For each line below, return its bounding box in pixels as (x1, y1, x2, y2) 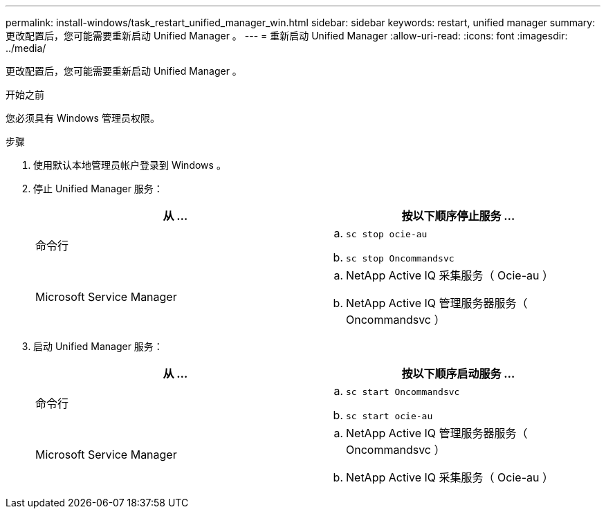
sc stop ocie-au (346, 229, 428, 239)
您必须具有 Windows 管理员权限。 (6, 112, 160, 124)
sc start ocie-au (346, 411, 433, 421)
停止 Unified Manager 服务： (33, 183, 163, 194)
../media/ (6, 42, 46, 54)
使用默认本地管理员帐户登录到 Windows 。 (33, 159, 226, 171)
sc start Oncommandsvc (346, 387, 460, 397)
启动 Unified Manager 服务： (33, 340, 163, 352)
